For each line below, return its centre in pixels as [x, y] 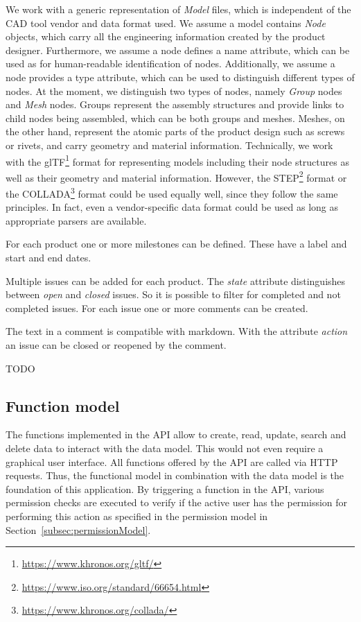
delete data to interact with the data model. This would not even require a [165, 448]
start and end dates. [49, 258]
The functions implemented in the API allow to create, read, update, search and [176, 434]
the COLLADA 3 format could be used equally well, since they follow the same [172, 192]
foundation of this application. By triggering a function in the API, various [165, 489]
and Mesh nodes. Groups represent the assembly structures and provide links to [175, 104]
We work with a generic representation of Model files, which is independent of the [178, 9]
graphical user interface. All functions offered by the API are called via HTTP [172, 461]
